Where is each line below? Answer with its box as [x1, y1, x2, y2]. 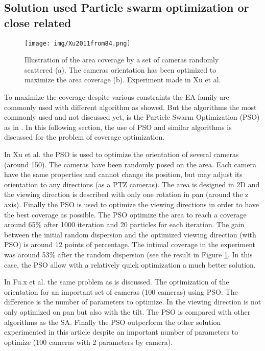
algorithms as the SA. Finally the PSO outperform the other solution [4, 316, 221, 327]
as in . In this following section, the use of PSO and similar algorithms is [4, 121, 232, 132]
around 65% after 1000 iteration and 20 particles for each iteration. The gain [4, 219, 245, 230]
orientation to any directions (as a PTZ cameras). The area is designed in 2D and [4, 179, 260, 189]
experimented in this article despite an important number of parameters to [4, 326, 238, 337]
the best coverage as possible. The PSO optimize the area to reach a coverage [4, 209, 247, 220]
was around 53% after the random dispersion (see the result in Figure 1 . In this [4, 249, 253, 259]
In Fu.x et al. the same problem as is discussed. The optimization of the [4, 276, 229, 287]
